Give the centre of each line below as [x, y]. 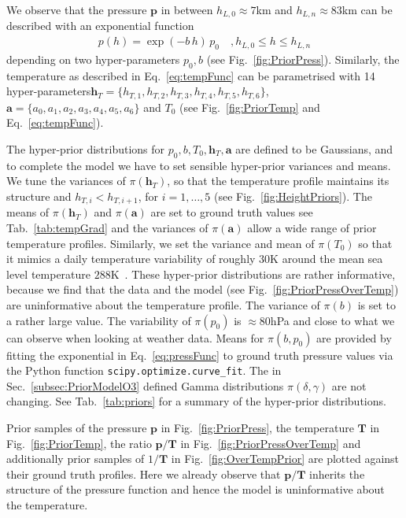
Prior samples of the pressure [77, 427]
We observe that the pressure [77, 9]
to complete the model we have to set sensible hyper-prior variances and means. [199, 165]
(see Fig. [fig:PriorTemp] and [249, 107]
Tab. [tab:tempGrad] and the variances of [107, 227]
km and [274, 9]
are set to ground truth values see [232, 212]
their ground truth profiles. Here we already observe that [144, 474]
